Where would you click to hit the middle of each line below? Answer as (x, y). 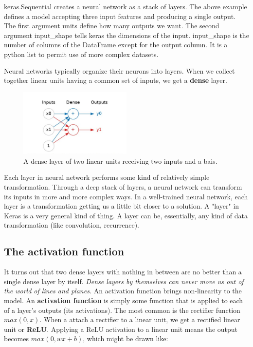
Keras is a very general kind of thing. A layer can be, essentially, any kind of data (126, 215)
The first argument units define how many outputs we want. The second (112, 26)
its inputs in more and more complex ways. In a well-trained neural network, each (126, 196)
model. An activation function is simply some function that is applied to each (124, 300)
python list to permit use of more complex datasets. (81, 54)
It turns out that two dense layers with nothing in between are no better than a (123, 272)
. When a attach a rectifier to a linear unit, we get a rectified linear (140, 319)
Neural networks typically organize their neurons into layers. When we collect (119, 70)
